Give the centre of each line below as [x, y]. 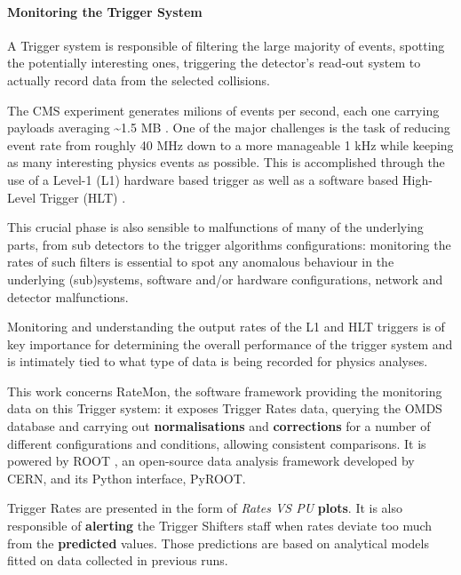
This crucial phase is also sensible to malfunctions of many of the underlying [215, 227]
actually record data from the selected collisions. [139, 80]
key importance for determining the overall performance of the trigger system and [230, 343]
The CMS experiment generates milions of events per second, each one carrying [223, 110]
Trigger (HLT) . [83, 197]
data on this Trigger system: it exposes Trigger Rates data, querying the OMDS [225, 408]
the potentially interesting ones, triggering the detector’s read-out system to [214, 63]
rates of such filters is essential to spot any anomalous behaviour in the [201, 262]
